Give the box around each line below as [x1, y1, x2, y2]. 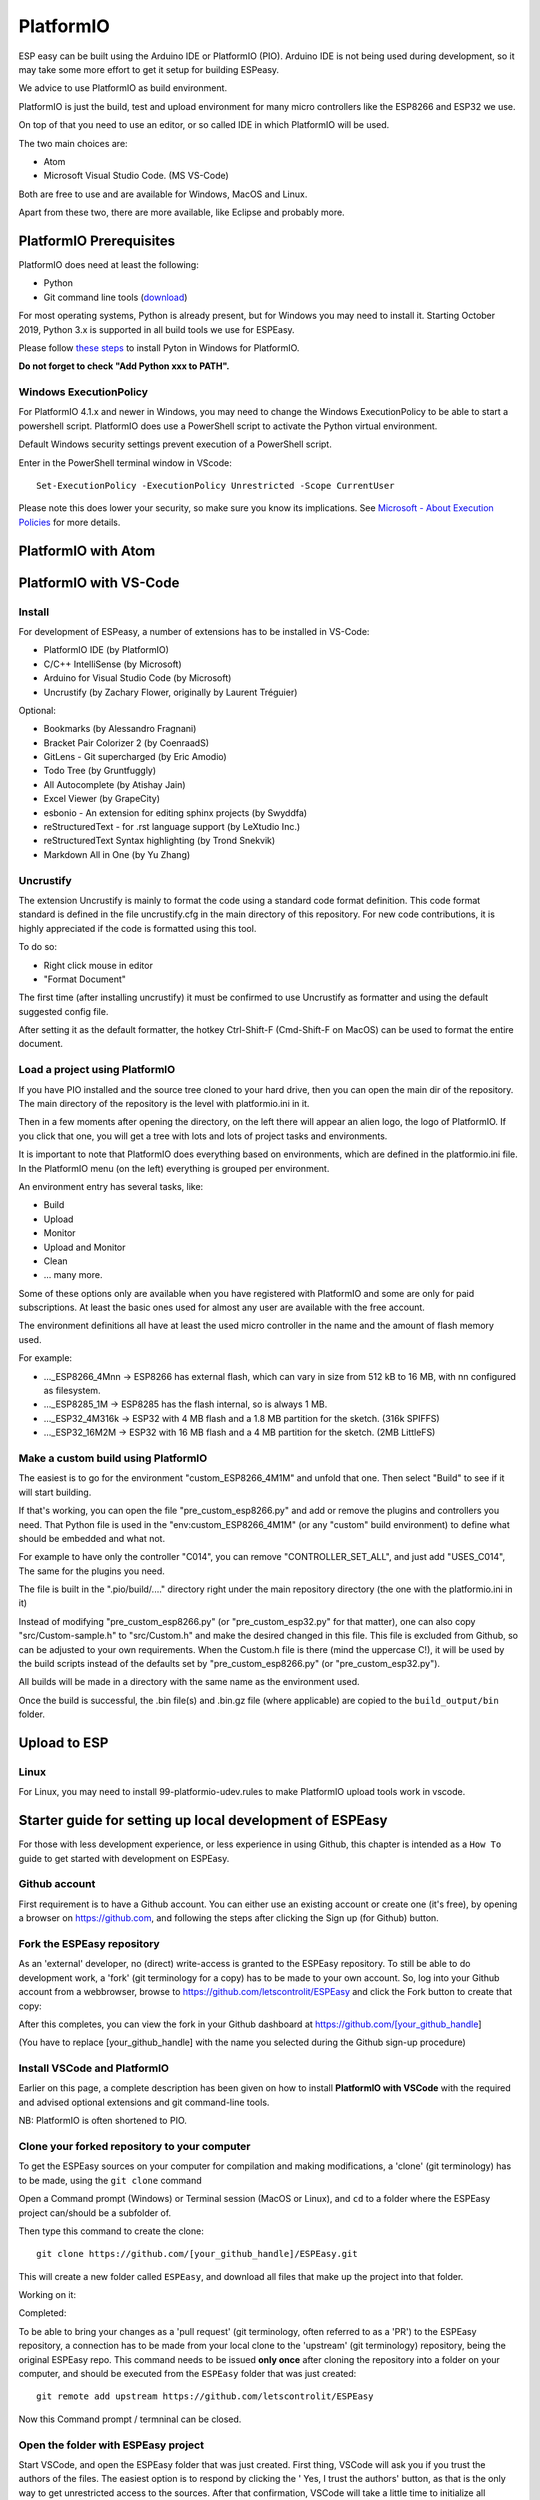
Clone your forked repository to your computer [18, 2139, 251, 2153]
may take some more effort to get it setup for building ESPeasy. [18, 63, 280, 75]
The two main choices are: [18, 137, 129, 149]
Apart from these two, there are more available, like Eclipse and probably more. [18, 206, 345, 219]
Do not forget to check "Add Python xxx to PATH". [18, 360, 230, 372]
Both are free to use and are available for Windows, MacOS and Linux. [18, 188, 308, 200]
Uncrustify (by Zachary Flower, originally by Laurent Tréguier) [43, 686, 298, 698]
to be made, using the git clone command [18, 2174, 202, 2186]
